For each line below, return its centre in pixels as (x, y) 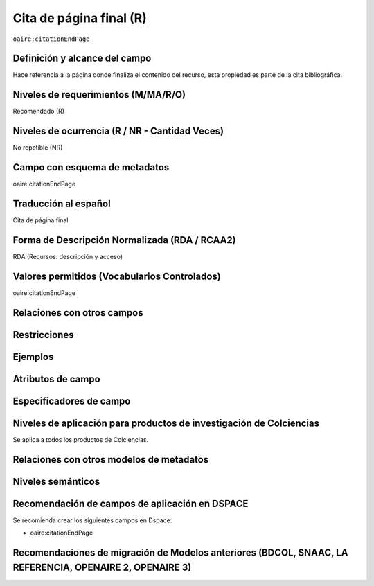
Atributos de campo (56, 379)
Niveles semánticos (56, 481)
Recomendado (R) (39, 112)
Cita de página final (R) (80, 18)
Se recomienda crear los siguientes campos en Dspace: (92, 520)
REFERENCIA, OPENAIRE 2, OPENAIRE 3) (102, 567)
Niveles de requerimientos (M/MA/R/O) (99, 95)
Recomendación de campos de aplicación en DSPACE (131, 503)
